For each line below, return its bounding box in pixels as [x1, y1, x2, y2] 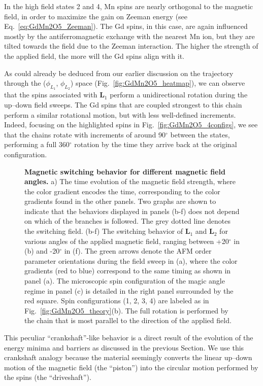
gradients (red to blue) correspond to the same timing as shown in [24, 265, 231, 276]
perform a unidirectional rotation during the [110, 89, 248, 100]
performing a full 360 [4, 139, 70, 150]
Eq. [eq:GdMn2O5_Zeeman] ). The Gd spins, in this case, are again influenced [4, 21, 248, 31]
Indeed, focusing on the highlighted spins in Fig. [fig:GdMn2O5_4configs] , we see [4, 119, 258, 130]
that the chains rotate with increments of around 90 [4, 129, 166, 139]
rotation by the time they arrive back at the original [74, 139, 237, 150]
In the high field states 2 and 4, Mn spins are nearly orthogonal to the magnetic [4, 1, 253, 11]
